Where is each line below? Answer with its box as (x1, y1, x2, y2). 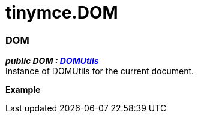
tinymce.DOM (5, 2, 118, 23)
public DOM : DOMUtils (5, 56, 99, 66)
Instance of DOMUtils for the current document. (5, 66, 194, 77)
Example (5, 84, 41, 95)
